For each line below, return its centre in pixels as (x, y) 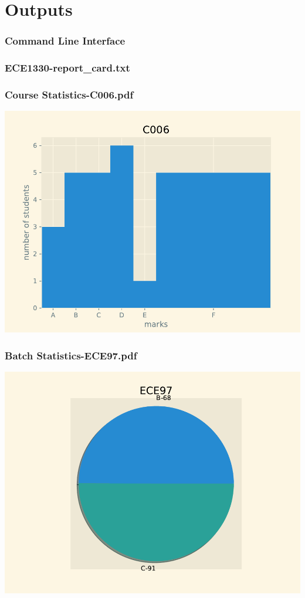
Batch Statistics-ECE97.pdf (71, 355)
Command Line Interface (65, 41)
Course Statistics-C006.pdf (69, 94)
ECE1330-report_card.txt (67, 68)
